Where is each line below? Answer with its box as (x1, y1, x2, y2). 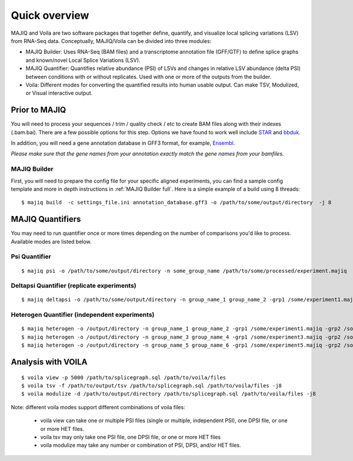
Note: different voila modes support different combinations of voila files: (11, 403, 185, 410)
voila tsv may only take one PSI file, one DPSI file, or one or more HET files (40, 433, 221, 440)
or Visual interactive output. (25, 89, 93, 97)
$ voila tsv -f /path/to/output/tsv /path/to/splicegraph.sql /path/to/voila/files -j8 (21, 383, 282, 389)
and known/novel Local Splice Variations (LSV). (25, 57, 141, 64)
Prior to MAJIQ (11, 105, 66, 115)
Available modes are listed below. (11, 238, 92, 245)
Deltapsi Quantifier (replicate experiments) (11, 281, 136, 290)
